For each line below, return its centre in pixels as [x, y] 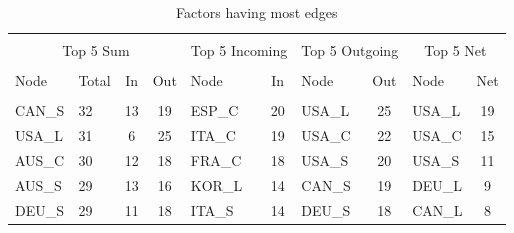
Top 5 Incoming [239, 50]
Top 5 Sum [96, 50]
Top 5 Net [455, 50]
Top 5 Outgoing [350, 50]
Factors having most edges [257, 12]
